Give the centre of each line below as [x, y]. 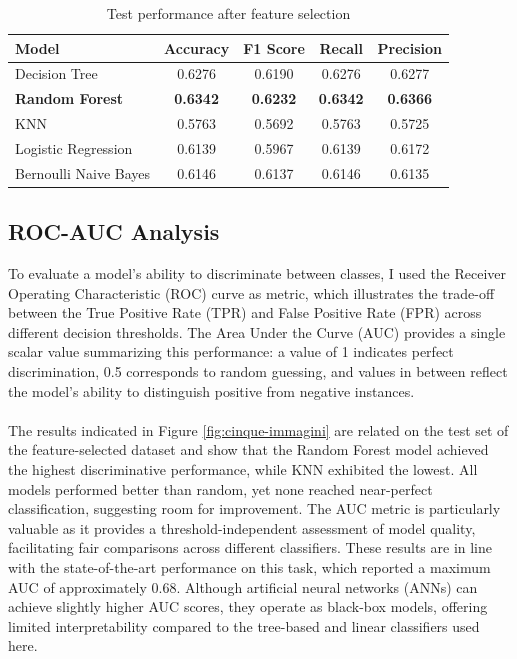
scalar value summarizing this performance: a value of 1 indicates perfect [231, 351]
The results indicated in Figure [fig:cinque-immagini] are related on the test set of [258, 429]
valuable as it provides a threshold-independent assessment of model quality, [242, 527]
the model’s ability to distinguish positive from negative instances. [211, 390]
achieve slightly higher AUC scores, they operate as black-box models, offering [248, 606]
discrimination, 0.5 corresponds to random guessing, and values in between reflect [258, 371]
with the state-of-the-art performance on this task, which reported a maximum [249, 567]
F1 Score [274, 47]
